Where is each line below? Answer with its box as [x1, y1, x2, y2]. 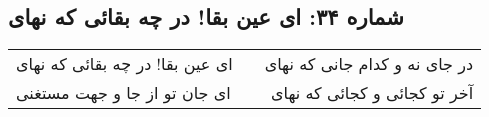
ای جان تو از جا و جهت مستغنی [16, 81, 231, 105]
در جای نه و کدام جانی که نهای [264, 52, 474, 76]
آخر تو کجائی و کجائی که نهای [270, 81, 474, 105]
